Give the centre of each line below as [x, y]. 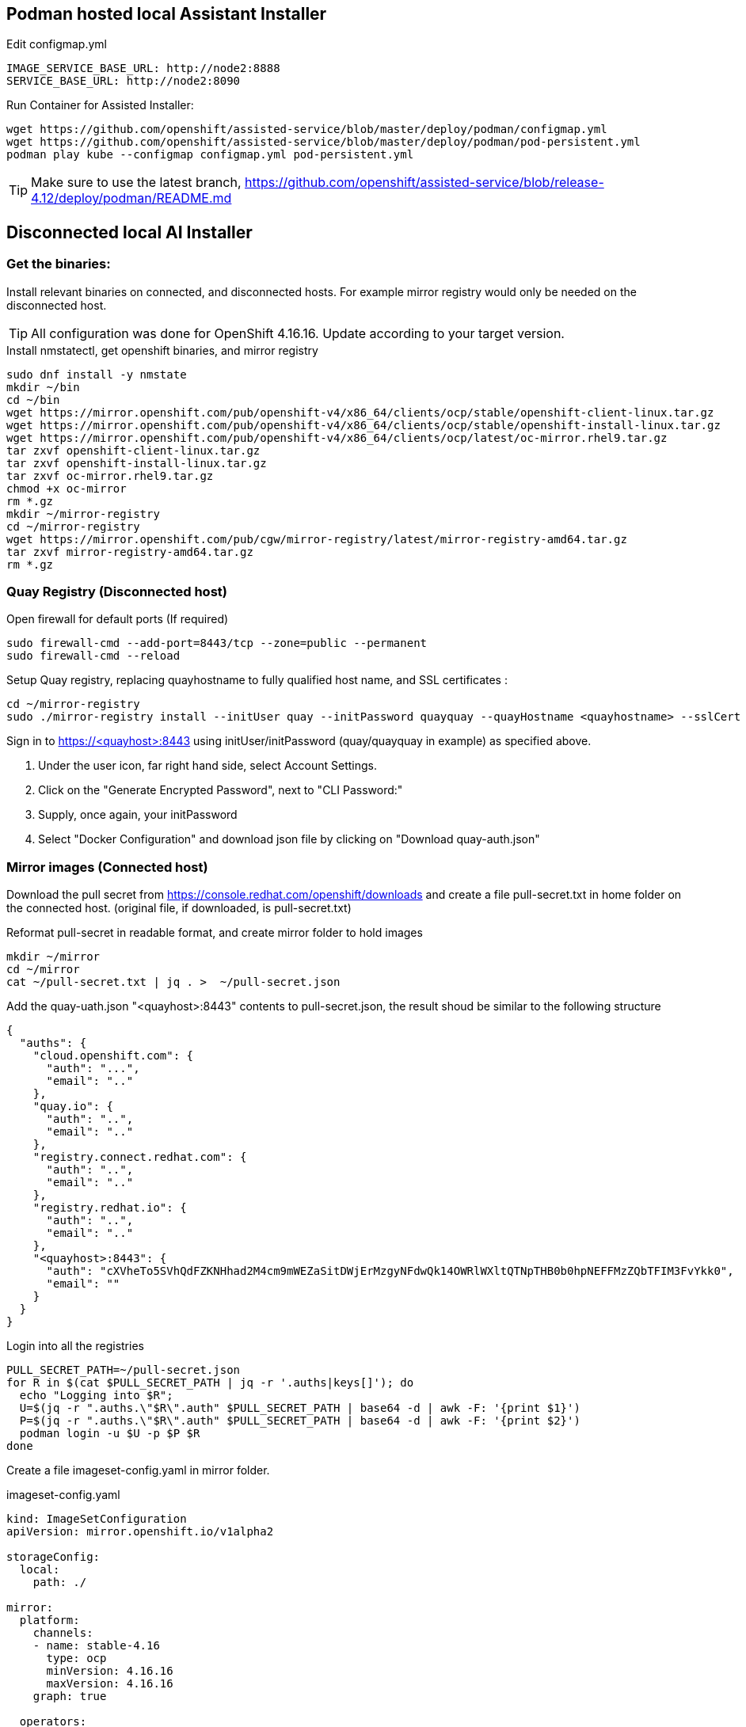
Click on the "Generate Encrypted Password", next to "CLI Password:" [221, 790]
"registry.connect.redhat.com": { [140, 1157]
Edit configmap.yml [57, 44]
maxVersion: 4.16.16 [110, 1684]
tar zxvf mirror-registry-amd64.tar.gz [130, 552]
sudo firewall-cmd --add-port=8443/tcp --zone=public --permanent [217, 643]
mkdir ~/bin [43, 387]
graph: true [70, 1697]
